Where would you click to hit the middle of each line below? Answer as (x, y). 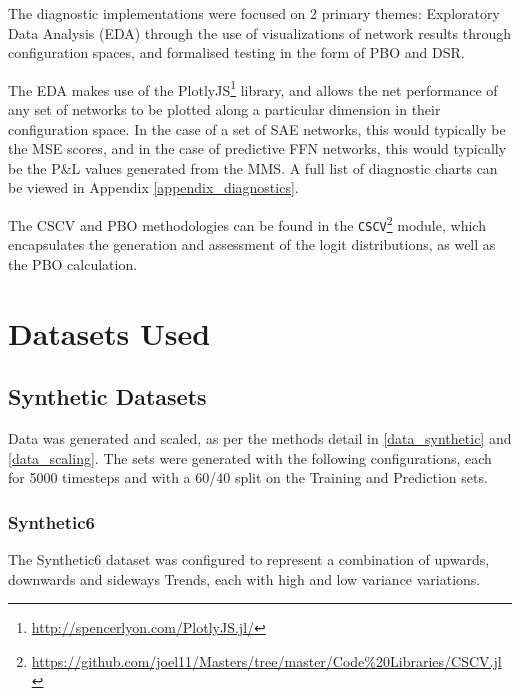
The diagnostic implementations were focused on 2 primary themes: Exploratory (254, 13)
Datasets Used (109, 332)
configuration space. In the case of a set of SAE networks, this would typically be (257, 128)
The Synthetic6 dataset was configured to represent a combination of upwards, (249, 559)
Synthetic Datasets (107, 396)
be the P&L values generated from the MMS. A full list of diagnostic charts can (253, 167)
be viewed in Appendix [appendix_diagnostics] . (153, 187)
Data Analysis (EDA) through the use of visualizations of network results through (259, 32)
